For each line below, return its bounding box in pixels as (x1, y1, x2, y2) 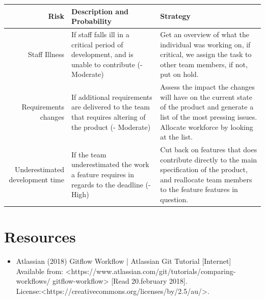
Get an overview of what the (160, 29, 249, 39)
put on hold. (160, 69, 199, 79)
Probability (71, 16, 112, 26)
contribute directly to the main (160, 154, 257, 165)
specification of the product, (160, 164, 248, 175)
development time (9, 174, 64, 184)
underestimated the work (71, 159, 149, 170)
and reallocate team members (160, 174, 252, 184)
